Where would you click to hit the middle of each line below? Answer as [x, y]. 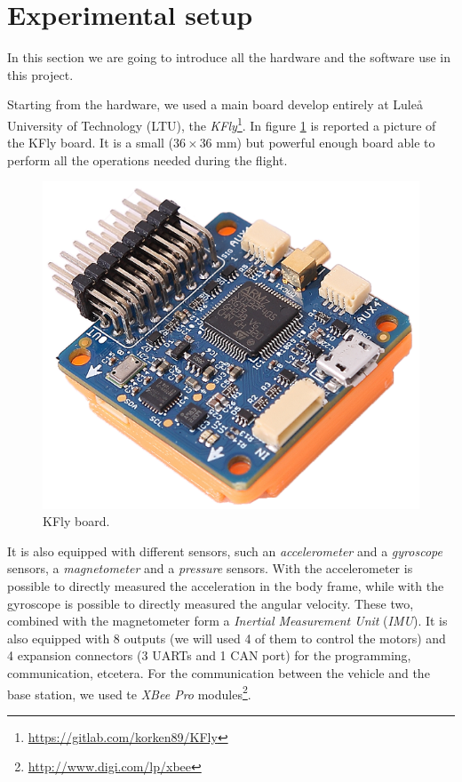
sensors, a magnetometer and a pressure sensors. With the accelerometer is [210, 568]
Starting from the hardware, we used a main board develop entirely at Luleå [215, 104]
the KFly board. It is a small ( [91, 143]
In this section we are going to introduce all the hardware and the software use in [229, 57]
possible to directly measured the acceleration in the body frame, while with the [226, 586]
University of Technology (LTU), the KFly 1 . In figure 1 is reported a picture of [222, 124]
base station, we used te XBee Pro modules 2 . [129, 692]
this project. [40, 74]
